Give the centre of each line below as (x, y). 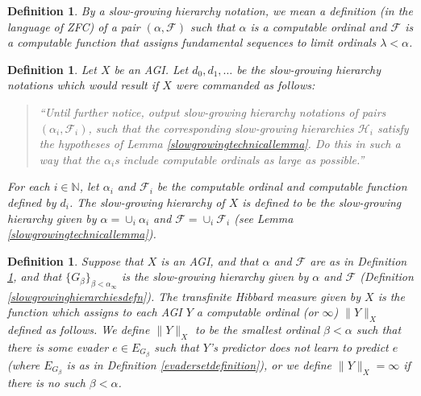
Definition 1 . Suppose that (75, 260)
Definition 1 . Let (52, 69)
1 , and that (35, 276)
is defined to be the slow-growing (322, 202)
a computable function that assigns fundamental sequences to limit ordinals (192, 42)
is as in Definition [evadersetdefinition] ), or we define (199, 364)
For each (29, 186)
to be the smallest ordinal (258, 329)
